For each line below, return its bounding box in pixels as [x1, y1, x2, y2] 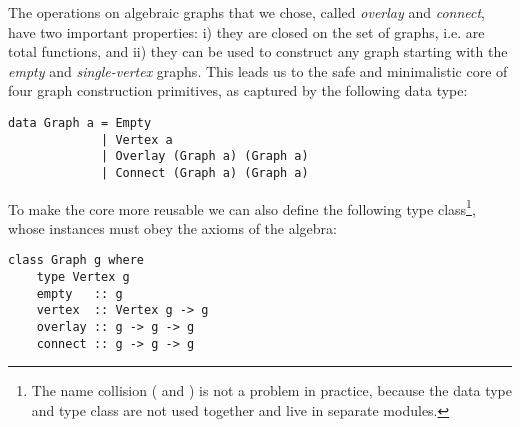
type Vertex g [36, 270, 130, 285]
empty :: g [36, 286, 123, 301]
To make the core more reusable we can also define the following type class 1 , [8, 195, 476, 219]
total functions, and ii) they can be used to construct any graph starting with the [8, 41, 508, 62]
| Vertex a [101, 132, 173, 147]
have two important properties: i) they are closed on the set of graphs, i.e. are [8, 21, 485, 42]
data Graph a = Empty [8, 115, 152, 130]
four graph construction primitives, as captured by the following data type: [8, 80, 468, 101]
